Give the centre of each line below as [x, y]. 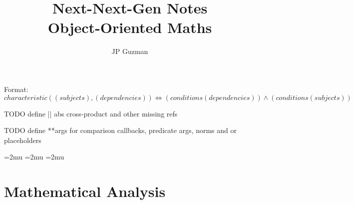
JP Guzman [130, 51]
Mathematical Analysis [85, 191]
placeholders [23, 140]
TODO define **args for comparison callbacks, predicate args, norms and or [120, 130]
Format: [16, 89]
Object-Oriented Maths [130, 27]
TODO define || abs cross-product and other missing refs [91, 113]
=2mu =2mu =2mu [34, 157]
